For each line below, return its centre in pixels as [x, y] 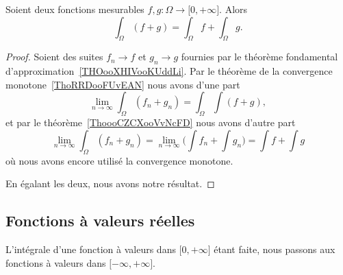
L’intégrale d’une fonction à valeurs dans [91, 249]
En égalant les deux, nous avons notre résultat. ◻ [110, 183]
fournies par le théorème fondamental [259, 57]
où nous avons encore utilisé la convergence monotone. [119, 160]
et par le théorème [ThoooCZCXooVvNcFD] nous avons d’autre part [151, 122]
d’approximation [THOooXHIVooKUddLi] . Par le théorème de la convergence [169, 71]
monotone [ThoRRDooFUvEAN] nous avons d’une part [123, 84]
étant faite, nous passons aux [275, 249]
